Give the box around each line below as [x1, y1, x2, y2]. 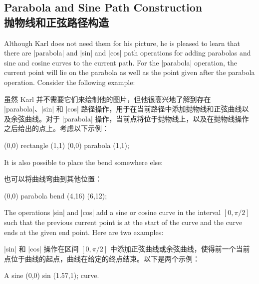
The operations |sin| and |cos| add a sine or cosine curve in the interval [4, 207, 221, 217]
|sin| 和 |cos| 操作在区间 [4, 243, 79, 254]
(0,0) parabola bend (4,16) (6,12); [4, 190, 107, 200]
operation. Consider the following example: [4, 76, 135, 87]
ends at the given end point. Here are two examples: [4, 226, 164, 237]
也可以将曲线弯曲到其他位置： [4, 173, 102, 184]
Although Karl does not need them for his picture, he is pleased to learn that [4, 37, 240, 48]
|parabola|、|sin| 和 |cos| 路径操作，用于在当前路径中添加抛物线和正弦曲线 [4, 103, 242, 114]
